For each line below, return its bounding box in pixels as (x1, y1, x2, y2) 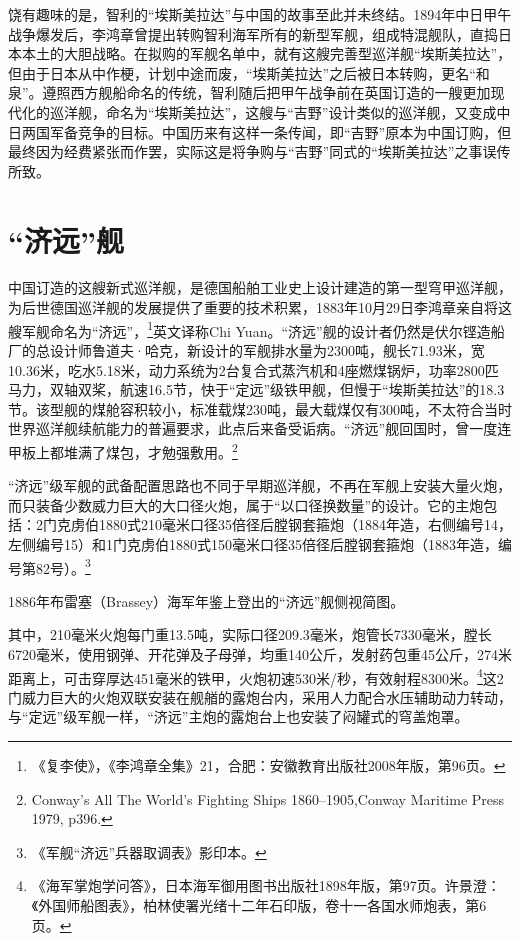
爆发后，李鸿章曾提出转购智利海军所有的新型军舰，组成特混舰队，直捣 (35, 23, 498, 44)
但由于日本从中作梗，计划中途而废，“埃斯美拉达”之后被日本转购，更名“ (8, 62, 476, 83)
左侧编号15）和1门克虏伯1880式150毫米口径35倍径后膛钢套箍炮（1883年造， (8, 533, 498, 554)
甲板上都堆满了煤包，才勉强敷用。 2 (8, 438, 238, 462)
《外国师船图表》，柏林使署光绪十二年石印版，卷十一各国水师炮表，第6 (31, 894, 487, 915)
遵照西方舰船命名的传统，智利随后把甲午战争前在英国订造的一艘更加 (42, 82, 491, 103)
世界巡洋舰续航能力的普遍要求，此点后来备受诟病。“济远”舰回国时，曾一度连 (8, 418, 512, 439)
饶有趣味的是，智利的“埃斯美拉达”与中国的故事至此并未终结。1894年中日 (8, 4, 484, 24)
